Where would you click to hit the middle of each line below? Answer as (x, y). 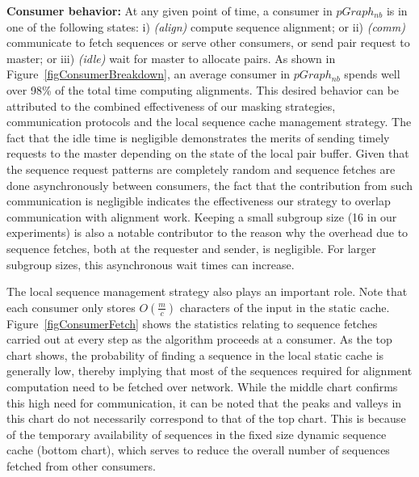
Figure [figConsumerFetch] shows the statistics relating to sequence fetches (192, 323)
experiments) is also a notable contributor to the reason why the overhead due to (207, 232)
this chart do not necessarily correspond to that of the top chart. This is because (206, 418)
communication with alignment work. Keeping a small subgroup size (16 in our (202, 216)
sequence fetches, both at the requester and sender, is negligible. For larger (191, 248)
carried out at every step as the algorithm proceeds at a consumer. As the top (199, 339)
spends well (372, 74)
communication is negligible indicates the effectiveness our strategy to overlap (199, 201)
